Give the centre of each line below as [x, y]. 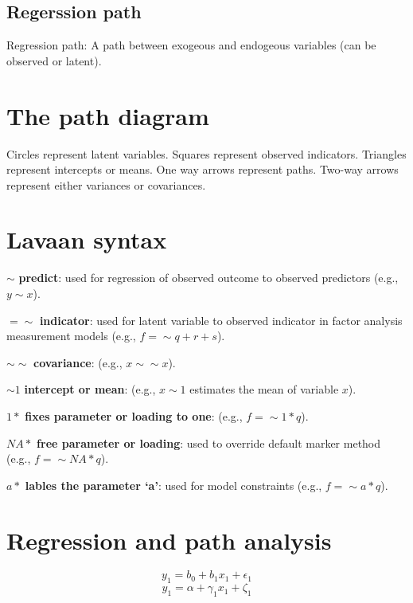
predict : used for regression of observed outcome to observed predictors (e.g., [208, 278]
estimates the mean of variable [264, 389]
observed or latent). [54, 60]
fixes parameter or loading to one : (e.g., [134, 415]
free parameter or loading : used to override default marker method [209, 442]
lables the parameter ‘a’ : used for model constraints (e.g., [173, 485]
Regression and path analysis [169, 540]
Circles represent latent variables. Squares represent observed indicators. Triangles [206, 153]
